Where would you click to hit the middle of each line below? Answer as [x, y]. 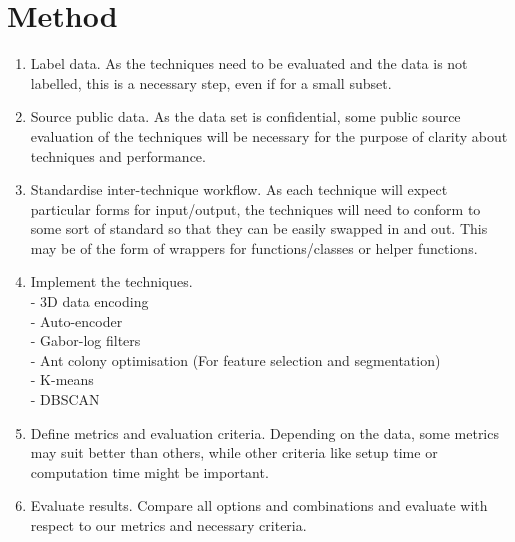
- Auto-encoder [76, 320]
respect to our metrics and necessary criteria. [168, 525]
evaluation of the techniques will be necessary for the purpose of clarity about [269, 135]
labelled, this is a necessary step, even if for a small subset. [211, 82]
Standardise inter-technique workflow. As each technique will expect [239, 189]
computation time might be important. [149, 471]
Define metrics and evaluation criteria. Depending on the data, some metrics [264, 432]
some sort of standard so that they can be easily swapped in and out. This [259, 228]
